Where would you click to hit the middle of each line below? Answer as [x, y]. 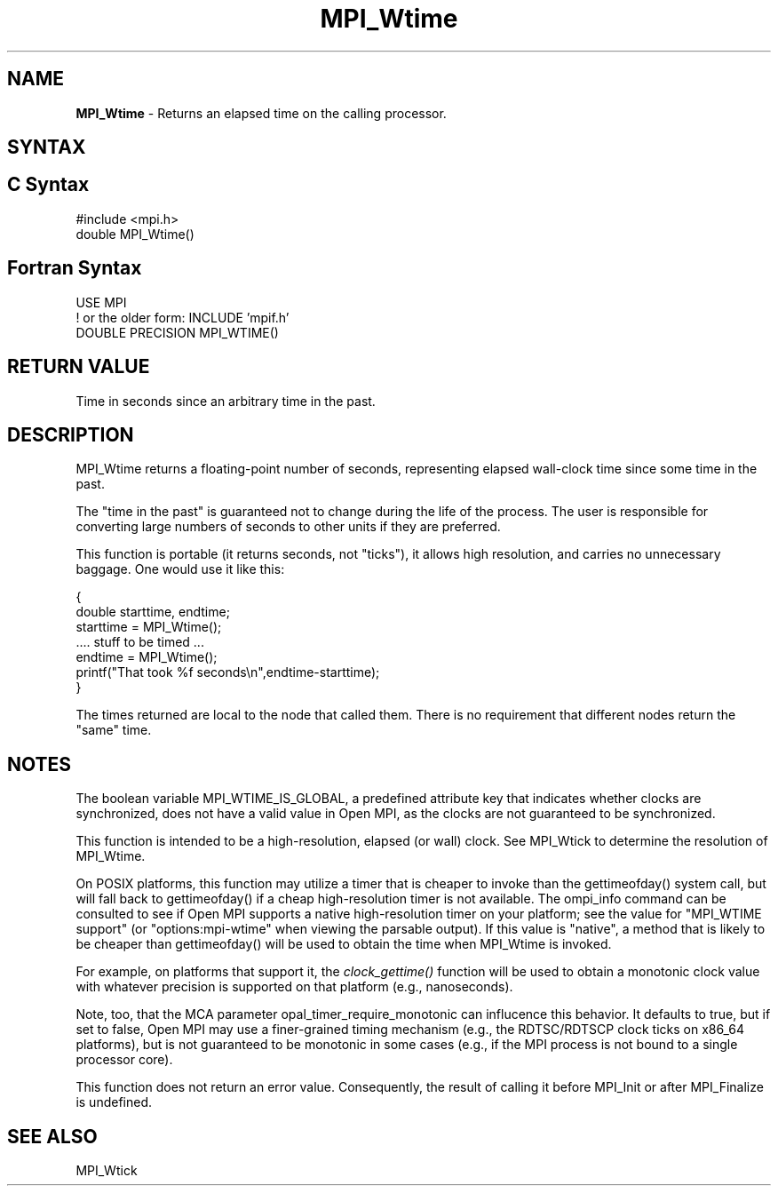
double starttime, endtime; [153, 612]
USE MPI [101, 302]
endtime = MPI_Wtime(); [147, 657]
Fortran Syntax [75, 268]
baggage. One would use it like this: [180, 569]
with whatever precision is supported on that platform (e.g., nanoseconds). [294, 987]
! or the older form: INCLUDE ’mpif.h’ [183, 317]
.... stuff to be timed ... [140, 642]
